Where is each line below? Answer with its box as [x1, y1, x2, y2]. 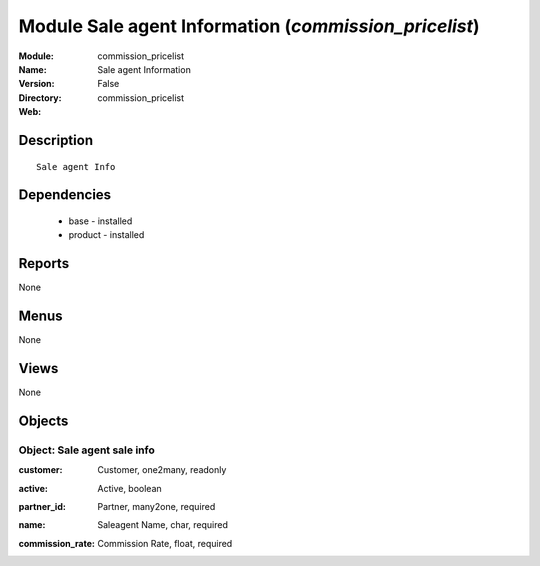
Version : [18, 78, 55, 90]
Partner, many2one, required [97, 500, 216, 512]
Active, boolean [97, 482, 162, 494]
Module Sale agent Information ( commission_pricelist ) [18, 15, 480, 37]
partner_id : [18, 500, 67, 512]
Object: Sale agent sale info [18, 443, 155, 457]
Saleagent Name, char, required [97, 519, 229, 531]
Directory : [18, 91, 62, 104]
